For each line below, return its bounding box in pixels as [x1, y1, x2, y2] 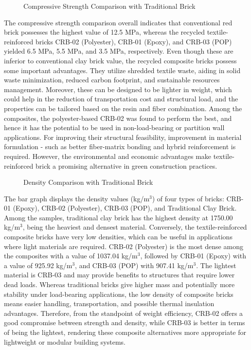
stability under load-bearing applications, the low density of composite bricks [4, 289, 233, 299]
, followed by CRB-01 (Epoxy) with [140, 251, 246, 261]
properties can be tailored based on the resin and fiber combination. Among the [4, 103, 242, 113]
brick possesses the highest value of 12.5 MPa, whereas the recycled [4, 27, 205, 37]
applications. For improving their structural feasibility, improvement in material [4, 132, 242, 142]
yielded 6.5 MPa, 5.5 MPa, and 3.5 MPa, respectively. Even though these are [4, 46, 233, 56]
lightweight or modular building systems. [4, 336, 125, 347]
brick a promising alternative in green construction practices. [36, 160, 217, 171]
